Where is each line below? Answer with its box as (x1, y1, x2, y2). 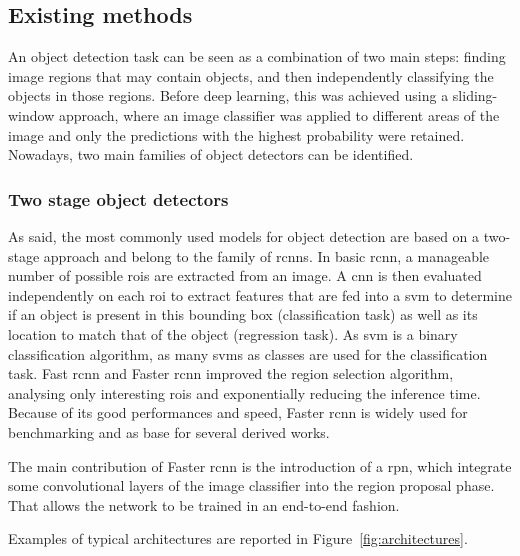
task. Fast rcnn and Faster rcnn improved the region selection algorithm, (8, 363, 454, 384)
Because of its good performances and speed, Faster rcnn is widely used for (8, 402, 468, 423)
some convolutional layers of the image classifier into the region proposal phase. (8, 475, 495, 496)
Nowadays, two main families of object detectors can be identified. (8, 144, 414, 165)
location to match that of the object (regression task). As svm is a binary (8, 323, 458, 344)
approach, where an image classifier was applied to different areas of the (58, 104, 500, 125)
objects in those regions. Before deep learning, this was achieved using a (8, 85, 449, 106)
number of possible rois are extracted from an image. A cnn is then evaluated (8, 265, 482, 286)
